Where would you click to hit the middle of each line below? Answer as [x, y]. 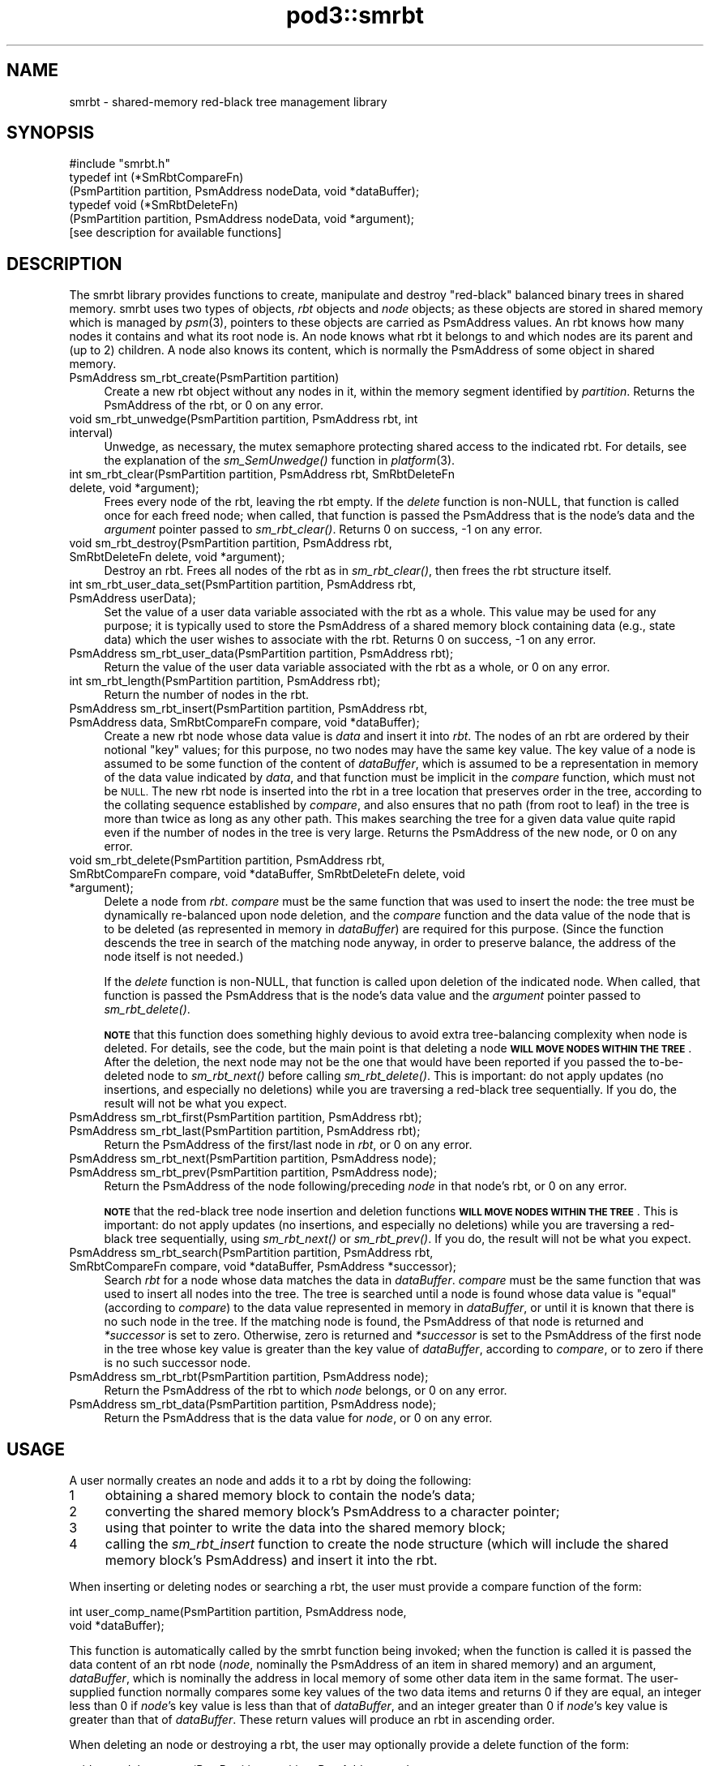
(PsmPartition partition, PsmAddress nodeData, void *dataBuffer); [244, 191]
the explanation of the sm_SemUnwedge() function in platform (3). [280, 461]
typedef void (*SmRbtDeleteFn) [154, 205]
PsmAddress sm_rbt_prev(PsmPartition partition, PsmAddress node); [253, 1172]
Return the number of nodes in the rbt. [207, 695]
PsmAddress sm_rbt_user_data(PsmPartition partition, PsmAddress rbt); [261, 654]
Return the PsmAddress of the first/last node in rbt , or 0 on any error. [288, 1145]
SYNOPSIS [51, 133]
